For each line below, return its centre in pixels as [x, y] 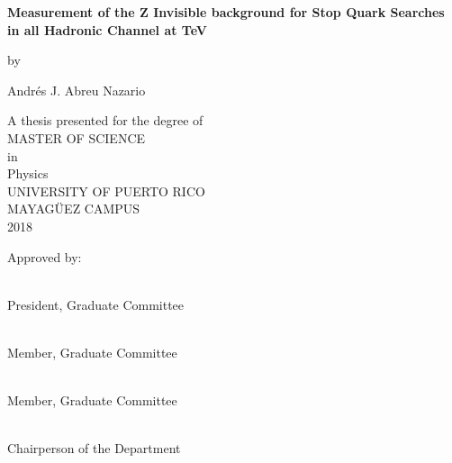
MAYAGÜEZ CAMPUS [74, 209]
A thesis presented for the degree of [105, 120]
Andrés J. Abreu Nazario [77, 90]
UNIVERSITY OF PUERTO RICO [106, 191]
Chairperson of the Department [94, 448]
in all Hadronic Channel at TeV [107, 29]
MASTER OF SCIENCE [77, 137]
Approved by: [45, 256]
